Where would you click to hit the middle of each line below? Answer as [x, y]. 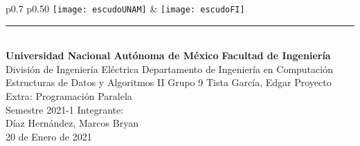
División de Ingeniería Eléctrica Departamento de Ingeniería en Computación [169, 69]
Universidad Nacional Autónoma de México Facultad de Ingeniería [168, 55]
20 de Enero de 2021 [49, 136]
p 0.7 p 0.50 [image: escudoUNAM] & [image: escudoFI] [125, 8]
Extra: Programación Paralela [69, 96]
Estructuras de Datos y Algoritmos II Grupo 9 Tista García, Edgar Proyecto [169, 82]
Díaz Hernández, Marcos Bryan [72, 123]
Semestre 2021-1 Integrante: [65, 109]
